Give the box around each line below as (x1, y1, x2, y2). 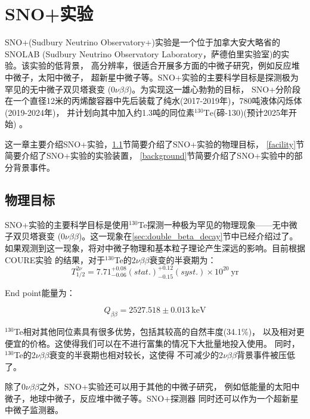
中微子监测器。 (5, 403, 63, 416)
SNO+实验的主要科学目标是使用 (5, 218, 129, 230)
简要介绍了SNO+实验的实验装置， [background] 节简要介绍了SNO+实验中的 (5, 149, 294, 162)
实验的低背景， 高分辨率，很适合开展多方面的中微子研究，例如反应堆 (29, 59, 300, 72)
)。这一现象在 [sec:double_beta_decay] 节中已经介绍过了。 (78, 230, 298, 242)
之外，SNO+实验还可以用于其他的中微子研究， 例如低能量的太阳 (39, 380, 292, 393)
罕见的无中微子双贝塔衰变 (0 (5, 82, 116, 95)
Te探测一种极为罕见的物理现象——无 (138, 218, 281, 230)
